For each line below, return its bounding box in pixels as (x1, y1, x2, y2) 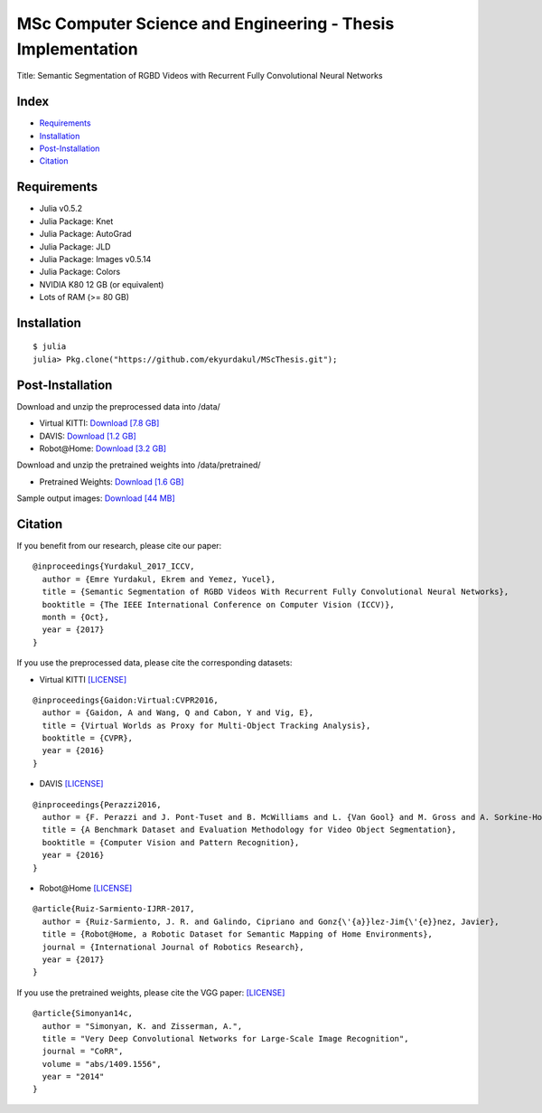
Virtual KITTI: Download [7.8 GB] (39, 418, 160, 429)
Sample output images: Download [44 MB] (16, 493, 175, 504)
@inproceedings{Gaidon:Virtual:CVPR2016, (33, 694, 219, 705)
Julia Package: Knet (39, 215, 114, 226)
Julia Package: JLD (39, 241, 111, 252)
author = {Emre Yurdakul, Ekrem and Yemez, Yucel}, (42, 574, 276, 584)
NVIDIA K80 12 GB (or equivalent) (39, 278, 164, 289)
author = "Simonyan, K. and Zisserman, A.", (42, 1021, 243, 1031)
